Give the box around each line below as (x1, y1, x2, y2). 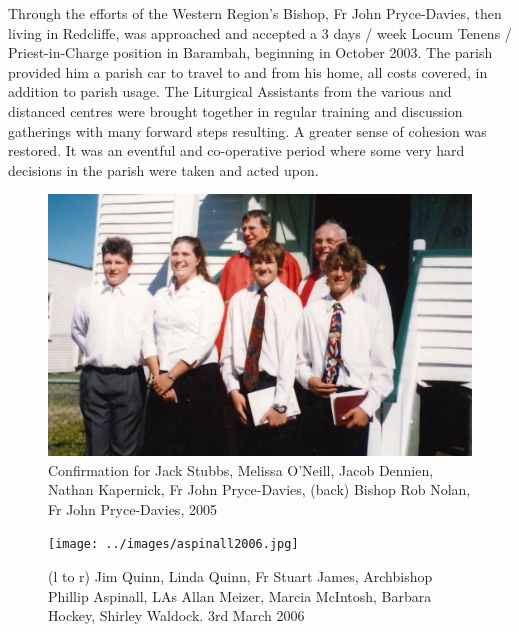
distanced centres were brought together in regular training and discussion (8, 100, 463, 121)
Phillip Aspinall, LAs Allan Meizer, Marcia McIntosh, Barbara (48, 585, 432, 606)
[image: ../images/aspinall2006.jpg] (48, 537, 299, 552)
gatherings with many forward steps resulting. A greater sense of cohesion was (8, 120, 487, 141)
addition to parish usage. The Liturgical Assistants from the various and (8, 81, 452, 102)
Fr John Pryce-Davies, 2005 (48, 498, 217, 519)
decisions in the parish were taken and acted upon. (8, 159, 319, 180)
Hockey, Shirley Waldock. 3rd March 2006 (48, 605, 305, 626)
